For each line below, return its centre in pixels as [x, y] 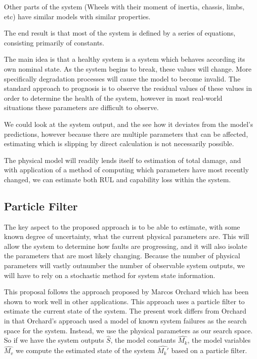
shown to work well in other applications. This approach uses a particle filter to [125, 301]
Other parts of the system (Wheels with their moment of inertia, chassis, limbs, [124, 6]
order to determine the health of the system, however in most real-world [113, 98]
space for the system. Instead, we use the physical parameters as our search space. [128, 330]
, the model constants [143, 340]
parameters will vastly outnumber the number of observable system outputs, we [125, 265]
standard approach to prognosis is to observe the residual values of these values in [128, 88]
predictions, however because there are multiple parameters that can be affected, [126, 134]
